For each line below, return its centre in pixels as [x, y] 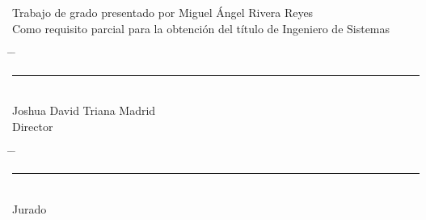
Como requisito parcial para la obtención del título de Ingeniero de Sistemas [201, 28]
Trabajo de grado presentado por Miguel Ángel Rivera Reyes [163, 12]
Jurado [30, 208]
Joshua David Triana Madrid [84, 110]
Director [33, 126]
